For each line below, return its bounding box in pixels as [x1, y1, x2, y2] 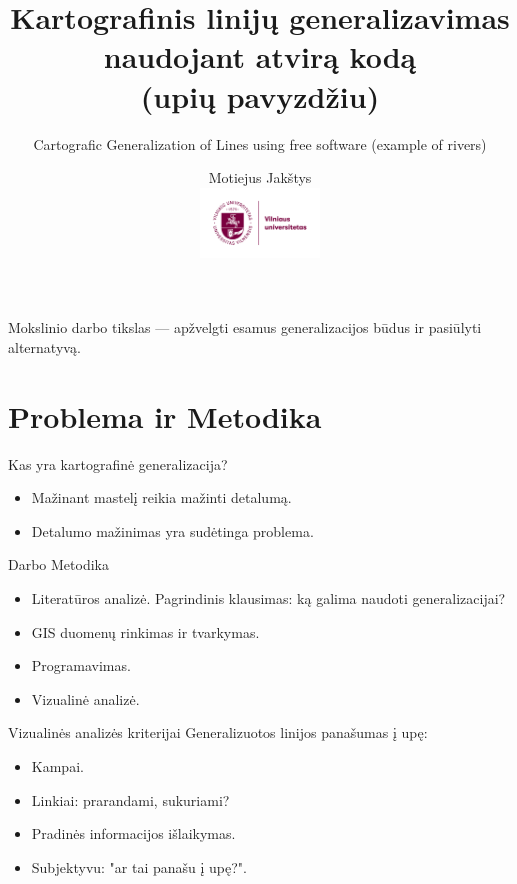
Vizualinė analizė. [31, 688, 140, 709]
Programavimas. [31, 655, 131, 676]
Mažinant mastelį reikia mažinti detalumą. [31, 487, 292, 508]
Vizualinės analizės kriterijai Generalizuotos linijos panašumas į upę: [8, 722, 428, 743]
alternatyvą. [8, 336, 81, 357]
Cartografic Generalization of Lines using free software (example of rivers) [33, 133, 487, 154]
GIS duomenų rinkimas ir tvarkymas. [31, 621, 260, 642]
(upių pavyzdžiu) [140, 75, 380, 116]
